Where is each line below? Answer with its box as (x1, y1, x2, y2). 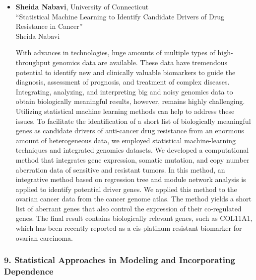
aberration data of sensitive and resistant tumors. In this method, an (15, 164, 225, 175)
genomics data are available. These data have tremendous (52, 57, 227, 67)
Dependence (4, 265, 54, 278)
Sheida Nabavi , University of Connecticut (15, 1, 149, 11)
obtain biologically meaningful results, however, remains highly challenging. (15, 96, 245, 106)
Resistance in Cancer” (15, 21, 83, 31)
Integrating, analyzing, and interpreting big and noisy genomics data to (15, 86, 233, 96)
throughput (15, 57, 51, 67)
